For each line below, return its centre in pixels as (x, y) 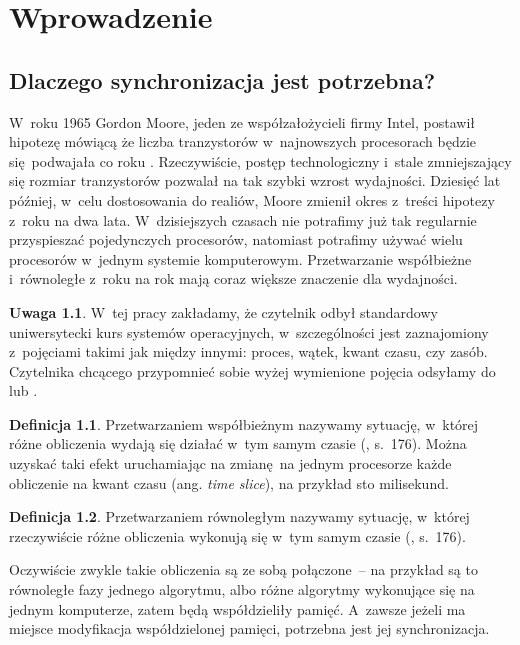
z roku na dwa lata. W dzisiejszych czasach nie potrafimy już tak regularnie (243, 219)
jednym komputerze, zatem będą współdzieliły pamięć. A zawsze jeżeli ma (237, 608)
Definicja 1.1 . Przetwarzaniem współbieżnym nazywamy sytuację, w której (244, 423)
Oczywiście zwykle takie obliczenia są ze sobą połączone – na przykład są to (243, 569)
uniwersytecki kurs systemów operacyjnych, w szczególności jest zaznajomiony (249, 331)
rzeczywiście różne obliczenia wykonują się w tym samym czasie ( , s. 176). (237, 535)
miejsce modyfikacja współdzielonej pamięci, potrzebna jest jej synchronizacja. (249, 628)
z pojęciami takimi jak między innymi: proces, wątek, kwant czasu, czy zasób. (248, 351)
